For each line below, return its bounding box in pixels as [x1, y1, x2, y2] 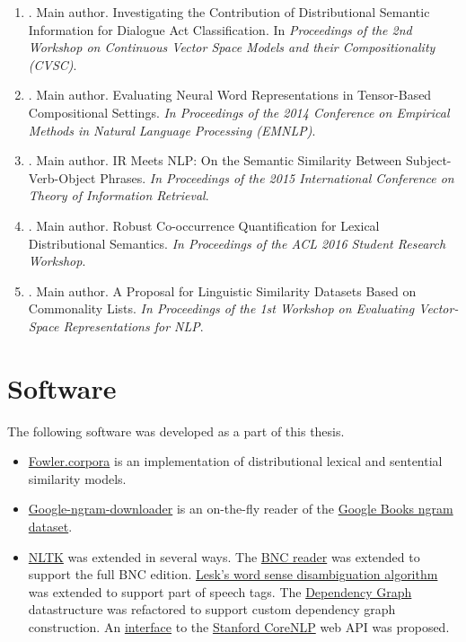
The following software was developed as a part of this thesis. [7, 421, 345, 440]
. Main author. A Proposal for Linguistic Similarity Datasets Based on [28, 281, 417, 300]
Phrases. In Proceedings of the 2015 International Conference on [100, 168, 454, 187]
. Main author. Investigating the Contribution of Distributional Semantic [28, 3, 430, 21]
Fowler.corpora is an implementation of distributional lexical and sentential [28, 452, 443, 471]
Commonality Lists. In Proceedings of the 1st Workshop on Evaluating [28, 299, 415, 318]
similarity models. [28, 469, 127, 488]
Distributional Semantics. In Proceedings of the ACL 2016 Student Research [28, 233, 446, 252]
